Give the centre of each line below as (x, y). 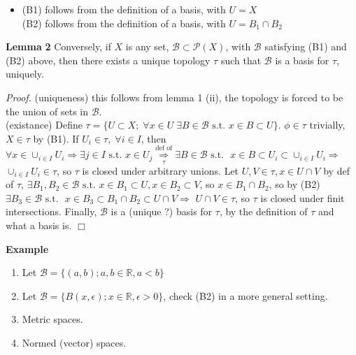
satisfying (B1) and (306, 46)
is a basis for (302, 60)
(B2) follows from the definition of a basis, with (124, 23)
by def (336, 170)
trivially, (327, 125)
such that (241, 60)
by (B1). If (56, 138)
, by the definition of (263, 211)
